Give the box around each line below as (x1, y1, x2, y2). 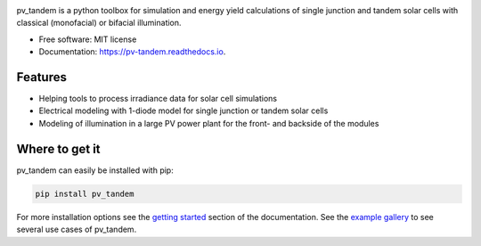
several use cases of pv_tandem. (16, 224, 137, 235)
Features (16, 70, 67, 85)
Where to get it (16, 141, 102, 156)
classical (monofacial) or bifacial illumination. (16, 18, 182, 29)
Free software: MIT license (38, 34, 137, 45)
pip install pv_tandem (35, 188, 135, 199)
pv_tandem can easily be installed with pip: (16, 165, 174, 176)
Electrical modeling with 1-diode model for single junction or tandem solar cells (38, 105, 329, 116)
